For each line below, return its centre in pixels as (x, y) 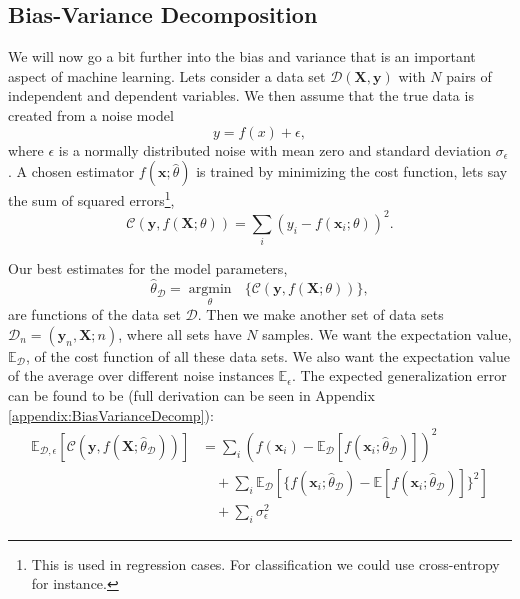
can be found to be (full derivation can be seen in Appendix (191, 395)
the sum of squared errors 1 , (91, 198)
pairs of (469, 75)
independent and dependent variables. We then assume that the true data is (241, 95)
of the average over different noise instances (141, 375)
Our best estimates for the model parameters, (148, 268)
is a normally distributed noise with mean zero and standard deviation (274, 149)
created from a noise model (91, 114)
